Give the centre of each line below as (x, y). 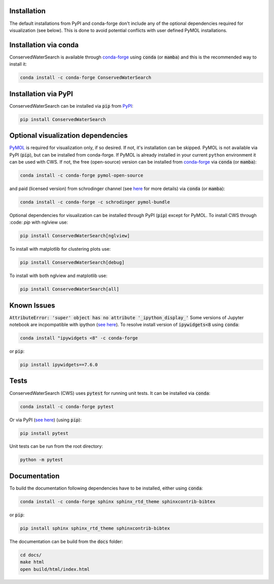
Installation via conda (44, 45)
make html (32, 562)
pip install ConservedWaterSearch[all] (70, 289)
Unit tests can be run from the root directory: (56, 446)
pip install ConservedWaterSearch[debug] (72, 263)
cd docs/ (31, 555)
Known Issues (32, 305)
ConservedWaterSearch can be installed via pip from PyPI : (72, 106)
